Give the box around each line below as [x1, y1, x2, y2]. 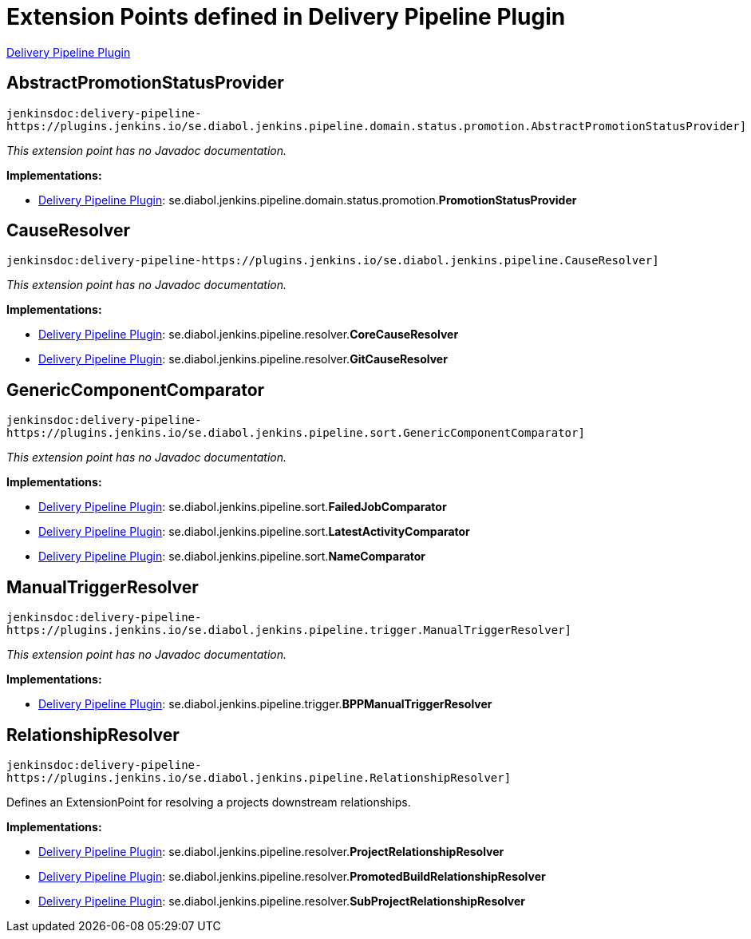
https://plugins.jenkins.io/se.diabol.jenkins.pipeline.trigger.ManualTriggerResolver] [6, 624, 572, 637]
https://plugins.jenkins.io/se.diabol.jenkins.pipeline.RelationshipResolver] [6, 771, 512, 784]
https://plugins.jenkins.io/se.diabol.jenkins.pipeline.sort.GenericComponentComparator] [6, 426, 585, 440]
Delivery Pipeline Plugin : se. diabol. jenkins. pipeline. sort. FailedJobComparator [38, 500, 447, 514]
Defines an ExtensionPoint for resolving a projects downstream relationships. [6, 794, 411, 809]
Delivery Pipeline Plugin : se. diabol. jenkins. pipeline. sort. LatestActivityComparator [38, 525, 470, 539]
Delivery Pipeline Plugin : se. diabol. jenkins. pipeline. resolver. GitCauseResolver [38, 352, 448, 366]
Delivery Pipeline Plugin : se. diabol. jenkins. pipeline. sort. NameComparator [38, 549, 426, 564]
